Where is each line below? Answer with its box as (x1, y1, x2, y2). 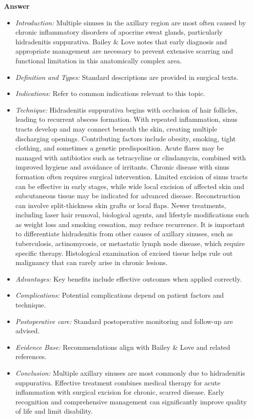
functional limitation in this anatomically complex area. (15, 55, 182, 65)
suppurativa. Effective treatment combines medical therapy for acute (15, 377, 220, 387)
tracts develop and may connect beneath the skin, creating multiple (15, 123, 217, 133)
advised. (15, 325, 40, 336)
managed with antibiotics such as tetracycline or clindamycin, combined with (15, 152, 246, 162)
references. (15, 351, 47, 362)
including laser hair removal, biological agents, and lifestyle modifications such (15, 209, 249, 220)
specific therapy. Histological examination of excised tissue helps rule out (15, 248, 233, 258)
